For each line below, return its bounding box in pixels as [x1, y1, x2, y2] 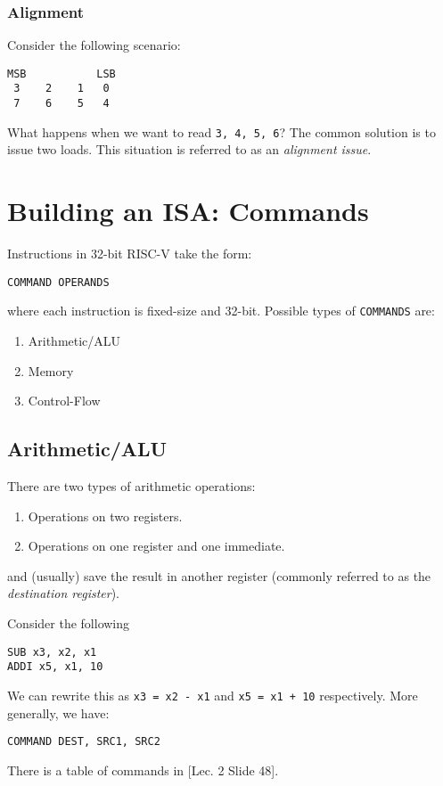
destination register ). [7, 584, 119, 602]
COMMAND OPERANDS [7, 275, 110, 289]
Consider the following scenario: [7, 36, 181, 54]
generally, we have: [7, 703, 110, 722]
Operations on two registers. [28, 506, 183, 525]
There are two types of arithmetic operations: [7, 477, 256, 495]
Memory [28, 361, 74, 380]
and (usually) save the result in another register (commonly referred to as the [7, 566, 431, 585]
